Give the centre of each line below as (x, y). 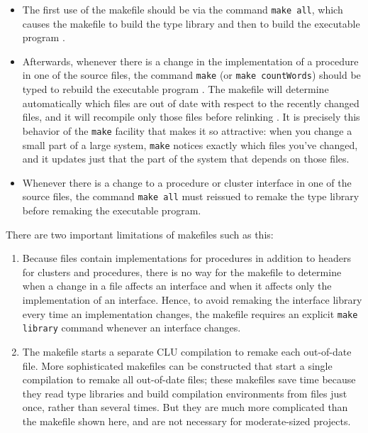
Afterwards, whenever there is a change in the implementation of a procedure (190, 61)
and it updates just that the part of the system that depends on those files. (186, 159)
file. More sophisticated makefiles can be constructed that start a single (177, 365)
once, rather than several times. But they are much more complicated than (185, 407)
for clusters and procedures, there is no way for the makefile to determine (182, 272)
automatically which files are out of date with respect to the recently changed (191, 103)
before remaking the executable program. (112, 210)
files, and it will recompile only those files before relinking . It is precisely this (191, 117)
